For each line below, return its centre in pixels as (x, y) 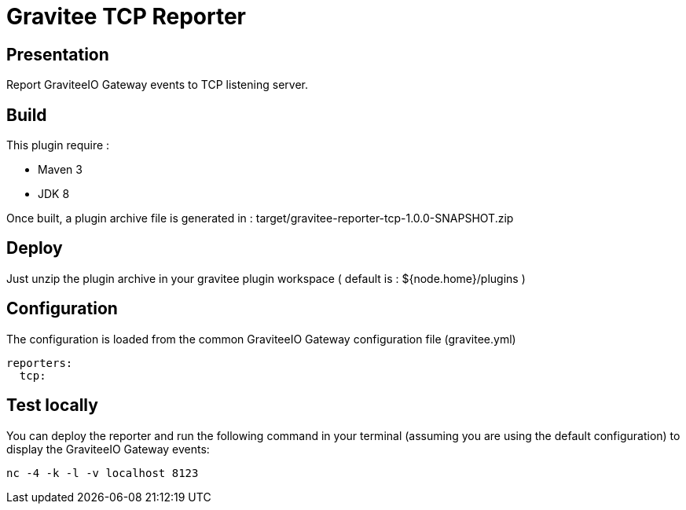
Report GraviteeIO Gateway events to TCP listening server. (157, 85)
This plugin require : (58, 145)
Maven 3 (60, 170)
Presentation (58, 54)
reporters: (40, 363)
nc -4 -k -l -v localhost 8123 (103, 473)
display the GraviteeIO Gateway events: (108, 449)
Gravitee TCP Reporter (127, 17)
